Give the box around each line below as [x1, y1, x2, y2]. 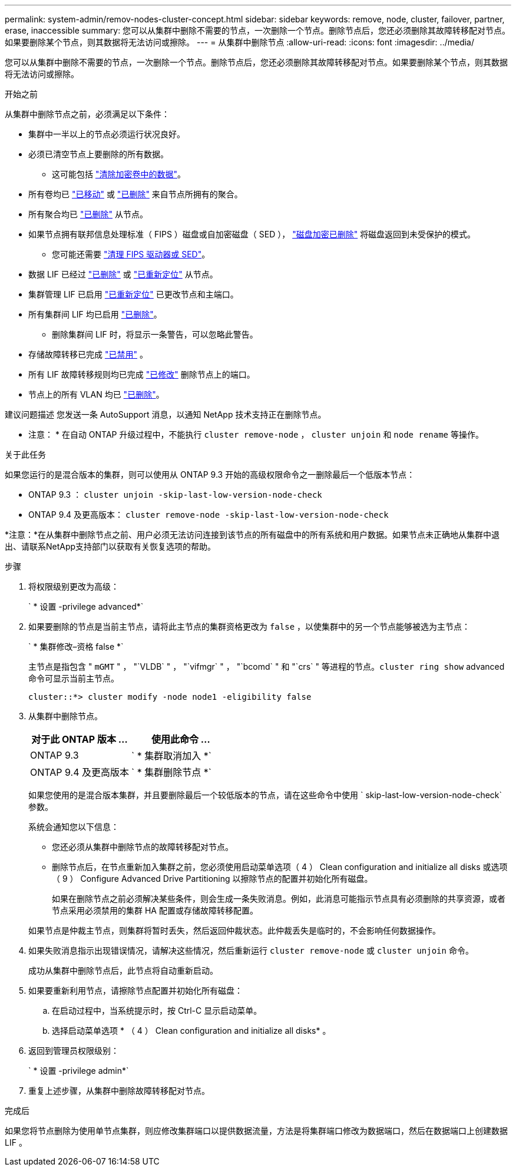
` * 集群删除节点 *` [131, 766, 211, 778]
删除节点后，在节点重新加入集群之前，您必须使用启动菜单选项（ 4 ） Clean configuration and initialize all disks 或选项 [52, 862, 508, 872]
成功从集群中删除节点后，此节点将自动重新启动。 [28, 965, 218, 975]
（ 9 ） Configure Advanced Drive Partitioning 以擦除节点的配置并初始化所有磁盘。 [52, 874, 373, 884]
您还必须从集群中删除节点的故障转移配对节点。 [52, 842, 233, 852]
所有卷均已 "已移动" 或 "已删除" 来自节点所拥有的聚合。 [28, 189, 243, 199]
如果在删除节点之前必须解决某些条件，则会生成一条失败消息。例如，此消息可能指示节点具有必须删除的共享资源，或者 [52, 894, 505, 904]
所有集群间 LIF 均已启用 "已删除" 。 [28, 309, 162, 319]
